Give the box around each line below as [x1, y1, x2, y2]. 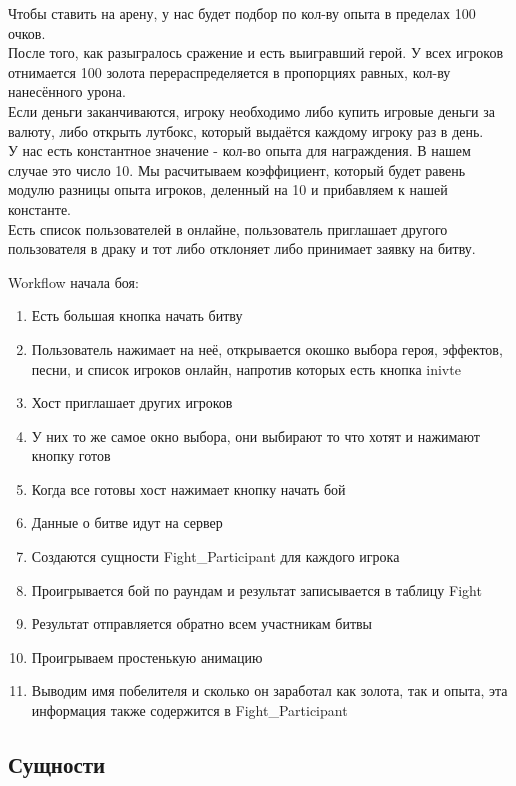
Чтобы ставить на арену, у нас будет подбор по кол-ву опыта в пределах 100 [8, 3, 476, 23]
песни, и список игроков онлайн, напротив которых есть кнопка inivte [31, 358, 461, 379]
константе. [8, 198, 72, 219]
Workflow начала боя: [8, 271, 139, 292]
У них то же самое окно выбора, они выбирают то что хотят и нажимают [31, 425, 480, 446]
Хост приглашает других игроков [31, 392, 233, 413]
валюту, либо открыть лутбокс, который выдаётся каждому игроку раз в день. [8, 120, 484, 141]
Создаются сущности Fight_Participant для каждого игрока [31, 546, 400, 567]
